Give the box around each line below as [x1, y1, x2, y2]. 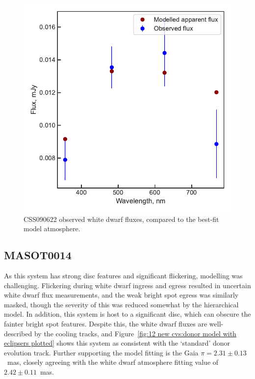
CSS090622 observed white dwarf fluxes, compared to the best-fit [24, 214, 219, 224]
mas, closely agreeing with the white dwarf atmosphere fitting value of [7, 357, 219, 367]
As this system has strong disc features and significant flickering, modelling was [4, 270, 243, 280]
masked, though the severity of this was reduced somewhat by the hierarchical [4, 299, 239, 309]
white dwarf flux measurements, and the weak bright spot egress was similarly [4, 290, 239, 300]
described [4, 328, 32, 338]
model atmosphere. [24, 223, 80, 234]
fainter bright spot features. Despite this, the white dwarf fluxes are [4, 318, 207, 328]
